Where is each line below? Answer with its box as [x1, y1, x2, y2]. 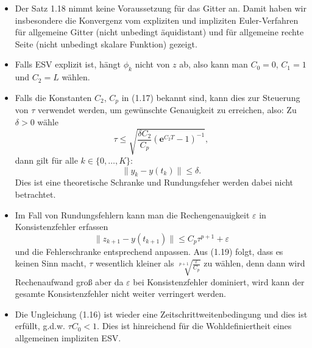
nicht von [135, 58, 170, 71]
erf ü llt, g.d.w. [15, 319, 65, 332]
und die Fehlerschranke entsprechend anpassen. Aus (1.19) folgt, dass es [15, 245, 283, 257]
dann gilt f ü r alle [15, 153, 78, 166]
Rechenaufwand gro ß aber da [15, 275, 124, 288]
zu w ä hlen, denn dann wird [204, 257, 305, 270]
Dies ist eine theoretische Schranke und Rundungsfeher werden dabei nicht [15, 176, 294, 189]
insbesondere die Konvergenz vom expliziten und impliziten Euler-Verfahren [15, 13, 299, 26]
